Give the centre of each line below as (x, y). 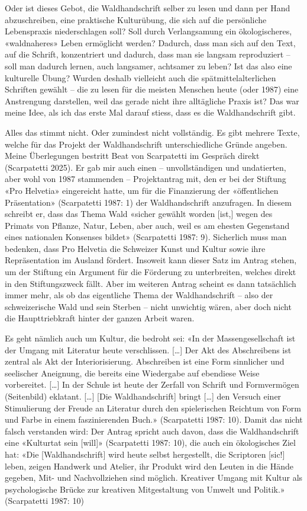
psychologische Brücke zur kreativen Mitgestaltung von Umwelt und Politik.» (145, 489)
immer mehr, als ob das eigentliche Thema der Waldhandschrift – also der (139, 295)
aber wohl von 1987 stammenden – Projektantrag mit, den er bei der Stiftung (146, 179)
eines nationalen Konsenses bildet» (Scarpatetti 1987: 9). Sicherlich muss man (146, 237)
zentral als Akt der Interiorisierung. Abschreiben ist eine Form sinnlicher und (145, 361)
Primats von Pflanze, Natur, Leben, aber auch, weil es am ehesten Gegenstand (147, 225)
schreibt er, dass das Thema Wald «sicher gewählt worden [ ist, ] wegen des (139, 214)
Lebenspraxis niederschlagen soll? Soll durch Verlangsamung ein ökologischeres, (148, 31)
